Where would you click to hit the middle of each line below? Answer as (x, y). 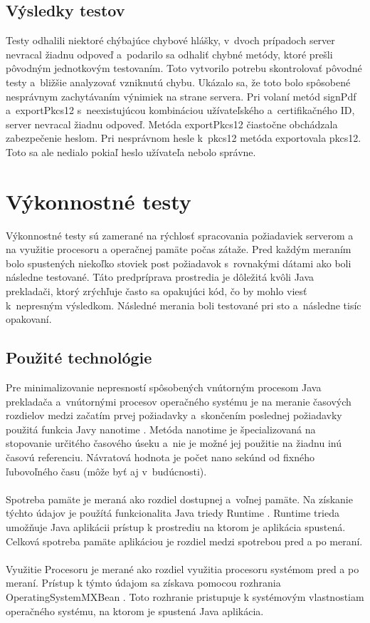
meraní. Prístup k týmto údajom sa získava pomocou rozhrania (143, 583)
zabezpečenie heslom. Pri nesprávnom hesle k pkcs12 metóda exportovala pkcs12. (184, 138)
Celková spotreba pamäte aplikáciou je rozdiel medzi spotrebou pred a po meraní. (184, 541)
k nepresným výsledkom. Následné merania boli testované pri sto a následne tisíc (184, 305)
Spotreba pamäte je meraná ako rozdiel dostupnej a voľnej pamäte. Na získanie (179, 499)
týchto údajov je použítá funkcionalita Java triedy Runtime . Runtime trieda (173, 513)
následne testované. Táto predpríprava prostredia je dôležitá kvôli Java (160, 277)
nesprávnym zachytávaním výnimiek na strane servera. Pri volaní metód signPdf (181, 96)
